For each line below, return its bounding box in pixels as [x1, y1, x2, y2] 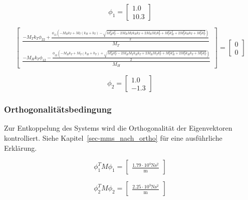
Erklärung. [4, 142, 37, 153]
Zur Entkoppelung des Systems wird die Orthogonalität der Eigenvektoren [4, 123, 232, 133]
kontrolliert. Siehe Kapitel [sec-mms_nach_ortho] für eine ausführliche [4, 132, 222, 143]
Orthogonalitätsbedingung [4, 103, 112, 116]
